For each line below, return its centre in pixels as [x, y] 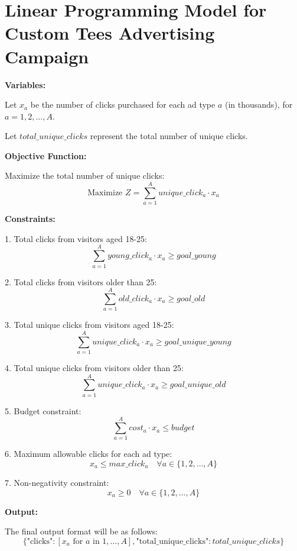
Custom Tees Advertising [110, 33]
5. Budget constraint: [43, 410]
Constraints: [30, 219]
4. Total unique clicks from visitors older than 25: [94, 367]
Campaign [47, 56]
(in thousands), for [259, 104]
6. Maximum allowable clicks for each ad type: [89, 454]
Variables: [25, 84]
